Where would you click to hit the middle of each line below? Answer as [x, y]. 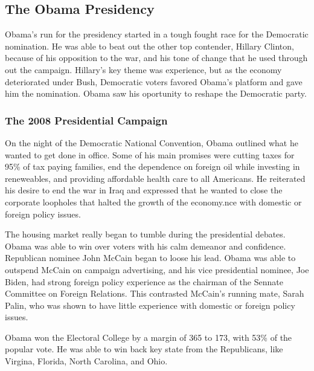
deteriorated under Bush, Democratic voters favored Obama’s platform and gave [154, 81]
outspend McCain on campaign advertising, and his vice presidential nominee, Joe [157, 269]
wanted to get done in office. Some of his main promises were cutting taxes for [150, 154]
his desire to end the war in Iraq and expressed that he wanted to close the [144, 190]
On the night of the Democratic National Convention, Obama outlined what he [152, 142]
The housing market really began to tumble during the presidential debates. [145, 234]
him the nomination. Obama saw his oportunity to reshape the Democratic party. [156, 93]
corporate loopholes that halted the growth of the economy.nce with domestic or [153, 202]
